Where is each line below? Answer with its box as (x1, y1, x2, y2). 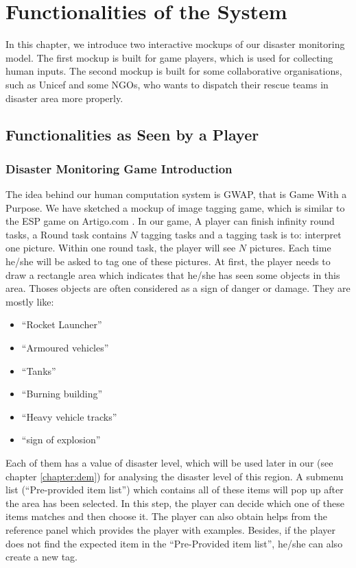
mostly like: (5, 294, 54, 308)
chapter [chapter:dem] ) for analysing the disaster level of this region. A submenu (5, 469, 344, 483)
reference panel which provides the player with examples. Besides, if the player (5, 522, 335, 536)
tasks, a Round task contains (5, 227, 127, 241)
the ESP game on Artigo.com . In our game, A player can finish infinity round (5, 214, 335, 228)
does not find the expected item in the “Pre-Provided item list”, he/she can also (5, 536, 343, 550)
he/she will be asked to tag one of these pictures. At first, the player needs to (5, 254, 331, 269)
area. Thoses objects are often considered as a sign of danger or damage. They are (5, 281, 351, 295)
